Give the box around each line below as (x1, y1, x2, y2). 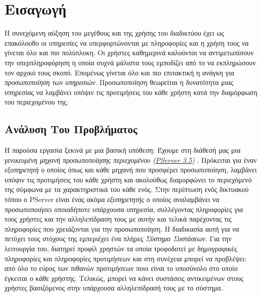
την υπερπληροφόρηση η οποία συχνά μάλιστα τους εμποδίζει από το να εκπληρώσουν (5, 57, 256, 67)
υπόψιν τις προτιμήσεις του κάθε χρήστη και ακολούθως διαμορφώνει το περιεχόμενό (5, 174, 252, 184)
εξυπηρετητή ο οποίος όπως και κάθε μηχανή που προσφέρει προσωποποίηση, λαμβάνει (5, 164, 257, 175)
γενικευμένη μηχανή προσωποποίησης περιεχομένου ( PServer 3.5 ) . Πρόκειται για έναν (5, 154, 257, 165)
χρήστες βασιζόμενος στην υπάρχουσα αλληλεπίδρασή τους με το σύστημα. (5, 282, 223, 293)
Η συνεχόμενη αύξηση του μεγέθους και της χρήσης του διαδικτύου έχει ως (5, 28, 224, 38)
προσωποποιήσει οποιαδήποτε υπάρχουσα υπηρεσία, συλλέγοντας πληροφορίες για (5, 204, 243, 214)
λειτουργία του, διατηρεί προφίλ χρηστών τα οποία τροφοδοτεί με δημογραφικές (5, 243, 237, 254)
